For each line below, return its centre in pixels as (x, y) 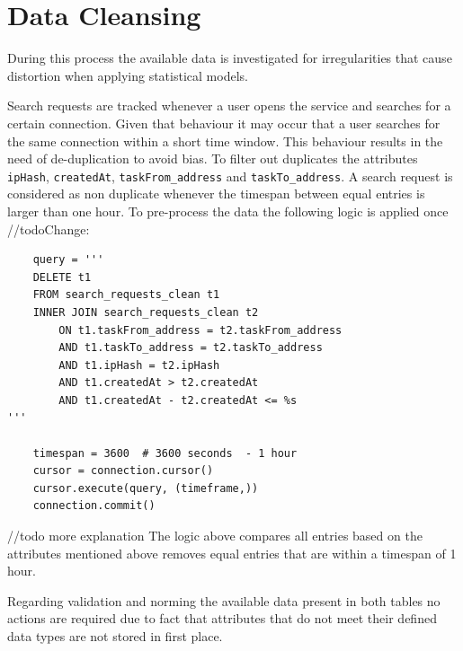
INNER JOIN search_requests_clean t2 (146, 312)
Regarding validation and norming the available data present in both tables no (224, 600)
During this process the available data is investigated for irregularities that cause (230, 58)
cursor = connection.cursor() (123, 471)
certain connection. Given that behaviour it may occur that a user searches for (224, 123)
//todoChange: (49, 229)
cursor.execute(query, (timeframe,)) (146, 488)
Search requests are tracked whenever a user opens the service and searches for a (229, 106)
